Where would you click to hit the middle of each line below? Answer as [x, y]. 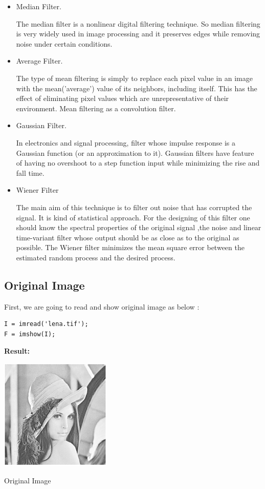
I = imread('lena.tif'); [46, 324]
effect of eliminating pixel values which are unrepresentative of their [123, 98]
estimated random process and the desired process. [96, 257]
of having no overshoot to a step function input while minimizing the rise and [138, 163]
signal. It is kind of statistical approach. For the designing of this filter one [133, 217]
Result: [17, 351]
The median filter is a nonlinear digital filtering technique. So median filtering [138, 23]
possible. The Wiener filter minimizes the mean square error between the [130, 247]
